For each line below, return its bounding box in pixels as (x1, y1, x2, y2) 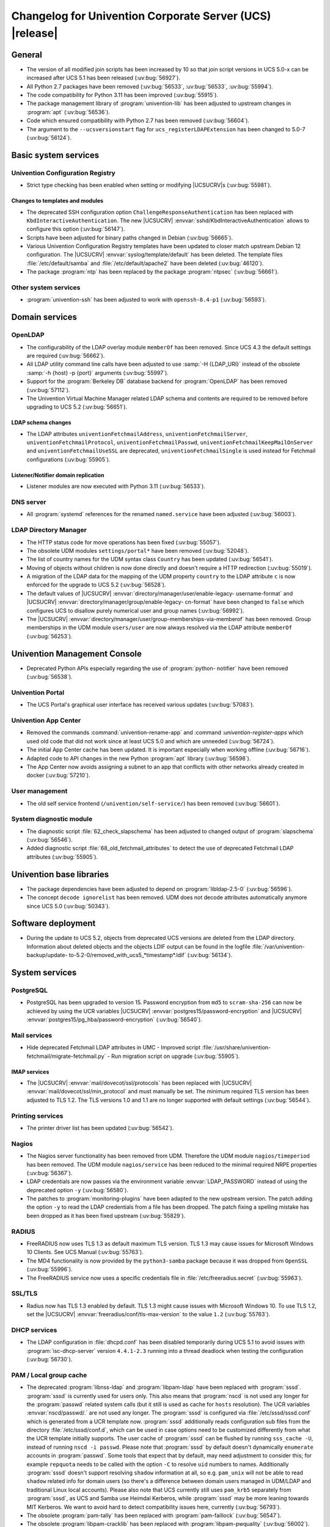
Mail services (11, 1031, 53, 1040)
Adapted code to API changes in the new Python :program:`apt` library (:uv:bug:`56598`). (26, 754, 251, 762)
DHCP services (11, 1325, 57, 1334)
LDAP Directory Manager (11, 526, 87, 534)
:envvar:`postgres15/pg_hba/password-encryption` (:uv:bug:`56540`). (26, 1016, 203, 1023)
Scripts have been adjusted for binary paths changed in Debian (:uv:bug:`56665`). (26, 234, 233, 241)
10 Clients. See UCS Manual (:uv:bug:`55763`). (26, 1248, 144, 1256)
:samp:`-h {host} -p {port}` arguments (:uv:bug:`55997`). (26, 369, 169, 376)
